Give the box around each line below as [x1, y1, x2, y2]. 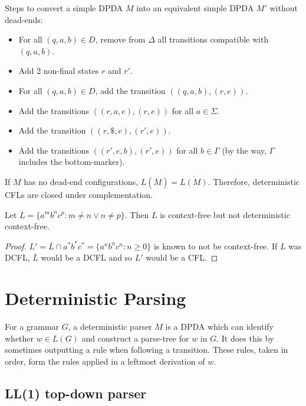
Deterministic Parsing [5, 286, 186, 310]
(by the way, [222, 144, 266, 156]
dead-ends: [5, 13, 43, 25]
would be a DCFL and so [41, 251, 133, 264]
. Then [124, 208, 149, 220]
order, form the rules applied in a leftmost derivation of [5, 355, 205, 367]
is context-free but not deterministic [160, 208, 290, 220]
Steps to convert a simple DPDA [5, 2, 123, 14]
